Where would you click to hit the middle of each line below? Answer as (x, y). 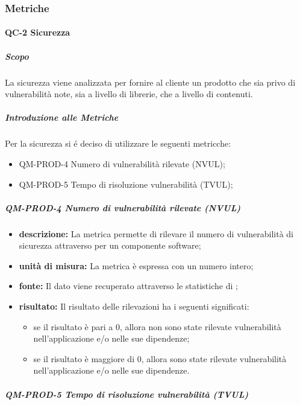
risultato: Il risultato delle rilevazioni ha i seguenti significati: (134, 306)
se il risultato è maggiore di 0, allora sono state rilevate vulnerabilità (160, 358)
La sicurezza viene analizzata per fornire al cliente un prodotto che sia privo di (150, 82)
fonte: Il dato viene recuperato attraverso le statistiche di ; (128, 286)
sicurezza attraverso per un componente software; (110, 245)
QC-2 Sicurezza (38, 32)
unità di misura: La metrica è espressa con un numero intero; (136, 265)
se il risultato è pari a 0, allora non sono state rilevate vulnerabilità (157, 326)
